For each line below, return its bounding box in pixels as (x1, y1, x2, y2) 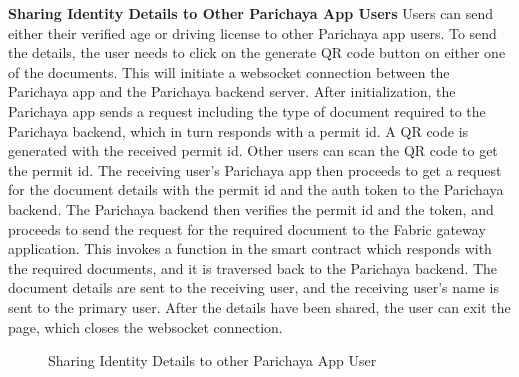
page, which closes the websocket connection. (8, 316, 283, 337)
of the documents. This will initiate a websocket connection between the (8, 61, 450, 82)
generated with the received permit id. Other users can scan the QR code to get (8, 140, 498, 161)
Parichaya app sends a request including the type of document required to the (8, 100, 486, 121)
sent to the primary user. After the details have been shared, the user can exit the (8, 296, 511, 317)
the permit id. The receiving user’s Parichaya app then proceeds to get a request (8, 159, 502, 180)
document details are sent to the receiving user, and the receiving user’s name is (8, 277, 499, 298)
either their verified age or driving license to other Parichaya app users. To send (8, 22, 497, 43)
